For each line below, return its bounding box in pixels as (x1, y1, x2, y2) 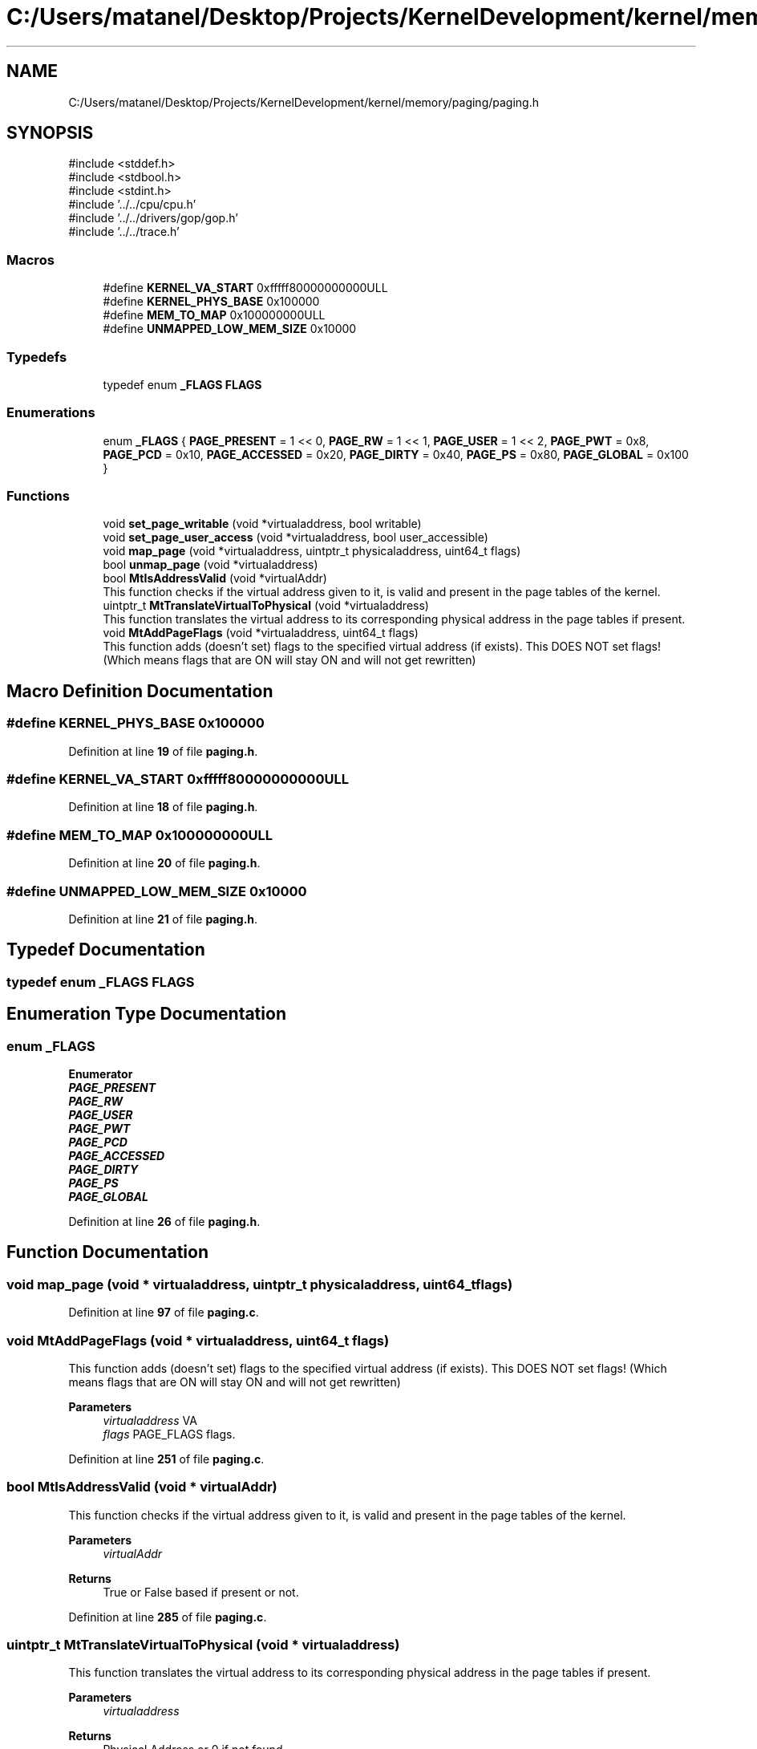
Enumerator (68, 1066, 133, 1081)
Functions (6, 488, 70, 505)
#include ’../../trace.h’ (68, 225, 180, 239)
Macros (6, 251, 55, 268)
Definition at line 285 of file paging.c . (68, 1609, 267, 1624)
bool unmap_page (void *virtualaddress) (103, 558, 318, 572)
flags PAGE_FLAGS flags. (103, 1426, 236, 1441)
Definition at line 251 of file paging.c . (68, 1451, 265, 1466)
